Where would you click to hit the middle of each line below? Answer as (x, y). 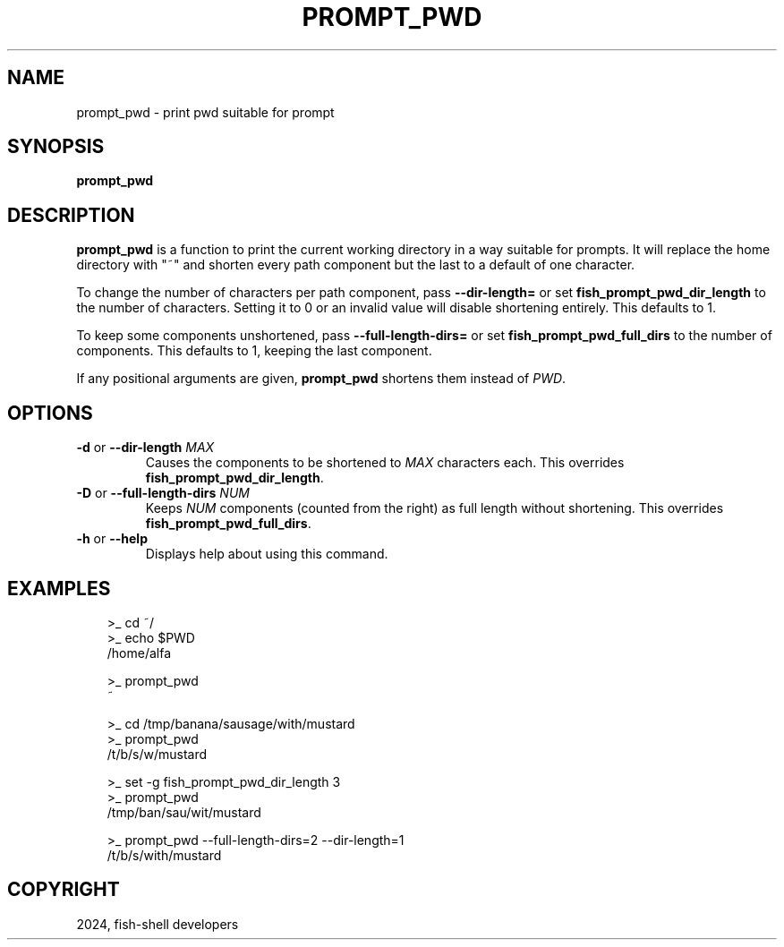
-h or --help (112, 539)
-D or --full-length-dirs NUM (163, 493)
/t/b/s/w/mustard (157, 754)
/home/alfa (139, 653)
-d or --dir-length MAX (145, 448)
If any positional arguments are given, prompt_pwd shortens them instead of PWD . (321, 379)
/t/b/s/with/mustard (164, 855)
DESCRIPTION (71, 215)
